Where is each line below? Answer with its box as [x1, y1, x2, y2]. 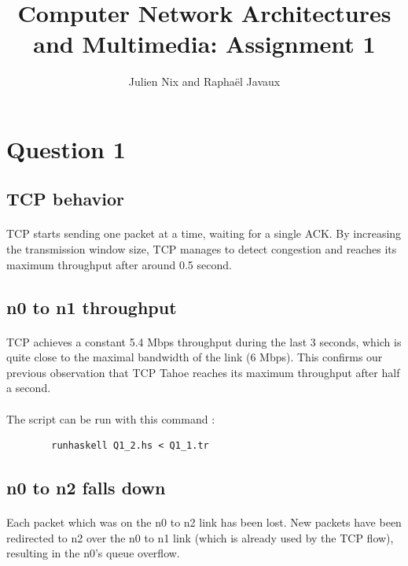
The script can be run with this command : [6, 410, 215, 427]
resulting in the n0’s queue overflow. [6, 545, 180, 561]
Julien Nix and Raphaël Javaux [128, 73, 281, 90]
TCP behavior [6, 187, 124, 211]
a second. [6, 379, 51, 396]
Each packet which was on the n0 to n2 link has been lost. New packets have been [6, 514, 402, 531]
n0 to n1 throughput [6, 294, 177, 319]
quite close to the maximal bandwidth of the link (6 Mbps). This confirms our [6, 349, 383, 365]
